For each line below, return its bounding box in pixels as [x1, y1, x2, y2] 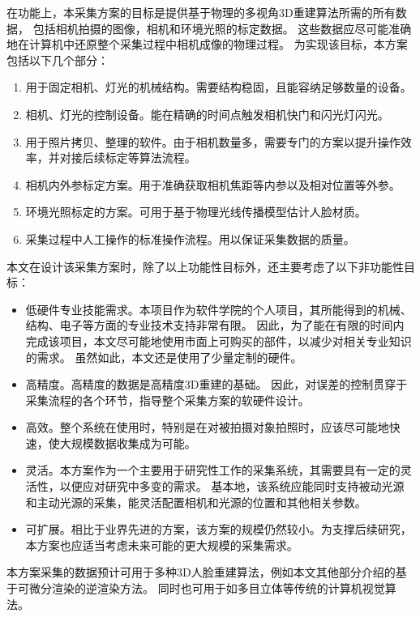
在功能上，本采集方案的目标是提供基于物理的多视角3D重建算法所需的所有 [6, 4, 396, 20]
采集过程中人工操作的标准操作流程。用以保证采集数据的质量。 [25, 230, 355, 247]
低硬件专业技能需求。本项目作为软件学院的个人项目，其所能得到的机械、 [25, 300, 412, 317]
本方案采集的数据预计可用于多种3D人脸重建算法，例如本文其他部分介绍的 [6, 564, 396, 581]
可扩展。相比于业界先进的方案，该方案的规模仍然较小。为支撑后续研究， [25, 521, 412, 538]
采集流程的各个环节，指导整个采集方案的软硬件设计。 [25, 391, 310, 408]
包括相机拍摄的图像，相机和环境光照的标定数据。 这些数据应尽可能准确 [32, 19, 412, 36]
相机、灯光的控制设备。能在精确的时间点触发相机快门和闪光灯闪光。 [25, 105, 389, 122]
